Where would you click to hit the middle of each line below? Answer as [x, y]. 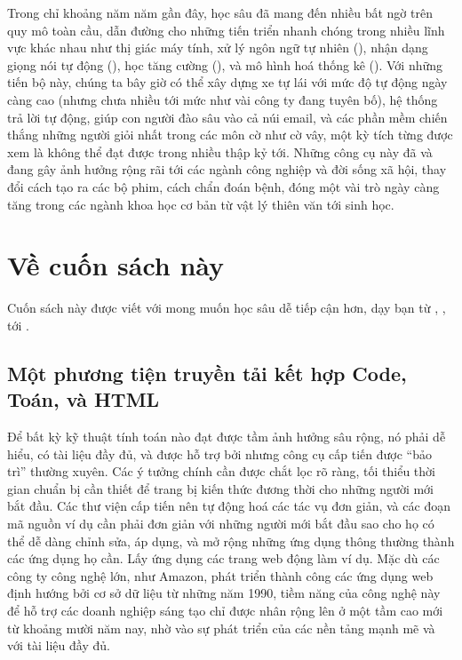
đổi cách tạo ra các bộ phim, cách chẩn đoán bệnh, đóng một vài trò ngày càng [223, 186]
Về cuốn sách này [116, 265]
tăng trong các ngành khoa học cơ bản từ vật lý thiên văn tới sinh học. [201, 204]
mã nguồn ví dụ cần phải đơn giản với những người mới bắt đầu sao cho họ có [221, 523]
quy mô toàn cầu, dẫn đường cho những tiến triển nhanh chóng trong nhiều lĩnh [226, 30]
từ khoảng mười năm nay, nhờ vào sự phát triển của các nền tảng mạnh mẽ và [221, 628]
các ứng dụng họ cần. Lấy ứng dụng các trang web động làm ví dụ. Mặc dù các [223, 558]
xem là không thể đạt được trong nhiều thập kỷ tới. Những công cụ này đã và [220, 151]
